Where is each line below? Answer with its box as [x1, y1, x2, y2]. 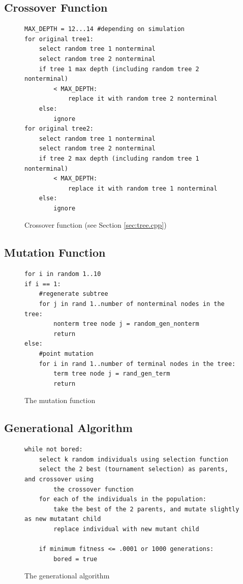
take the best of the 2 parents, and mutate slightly [53, 505, 239, 513]
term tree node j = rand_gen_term [53, 370, 170, 378]
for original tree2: [24, 125, 94, 133]
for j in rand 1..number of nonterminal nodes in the [39, 300, 225, 308]
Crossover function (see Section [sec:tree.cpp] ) [24, 220, 167, 230]
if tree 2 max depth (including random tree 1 [39, 155, 199, 162]
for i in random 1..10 [24, 270, 101, 278]
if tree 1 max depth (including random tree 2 [39, 65, 199, 73]
